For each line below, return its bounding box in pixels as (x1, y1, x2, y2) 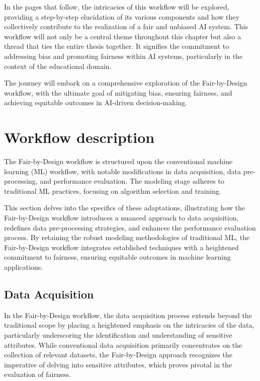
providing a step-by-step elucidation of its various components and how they (4, 11, 239, 22)
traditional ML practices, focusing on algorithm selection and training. (4, 185, 221, 196)
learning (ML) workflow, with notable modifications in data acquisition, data (4, 166, 241, 176)
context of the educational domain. (4, 60, 112, 71)
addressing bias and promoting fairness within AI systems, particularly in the (4, 50, 243, 61)
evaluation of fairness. (4, 369, 71, 379)
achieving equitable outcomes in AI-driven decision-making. (4, 97, 188, 108)
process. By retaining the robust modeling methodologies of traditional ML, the (4, 232, 250, 243)
